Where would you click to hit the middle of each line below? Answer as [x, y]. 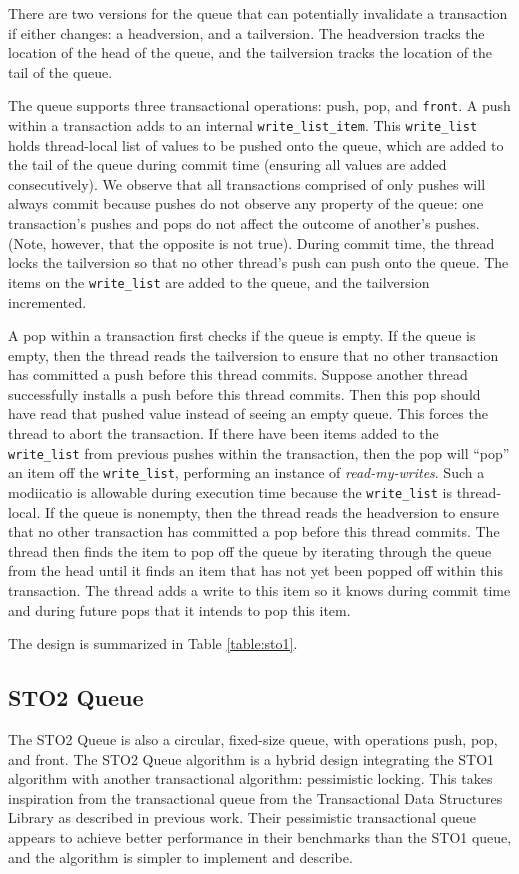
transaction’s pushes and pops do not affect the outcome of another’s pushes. [244, 223]
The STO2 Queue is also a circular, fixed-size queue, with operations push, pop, [253, 738]
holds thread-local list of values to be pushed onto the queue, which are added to [256, 144]
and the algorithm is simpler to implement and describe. [180, 856]
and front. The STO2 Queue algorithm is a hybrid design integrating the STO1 [251, 758]
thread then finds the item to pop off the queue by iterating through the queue [250, 550]
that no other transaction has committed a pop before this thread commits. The [254, 531]
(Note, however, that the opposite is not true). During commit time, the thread [251, 242]
